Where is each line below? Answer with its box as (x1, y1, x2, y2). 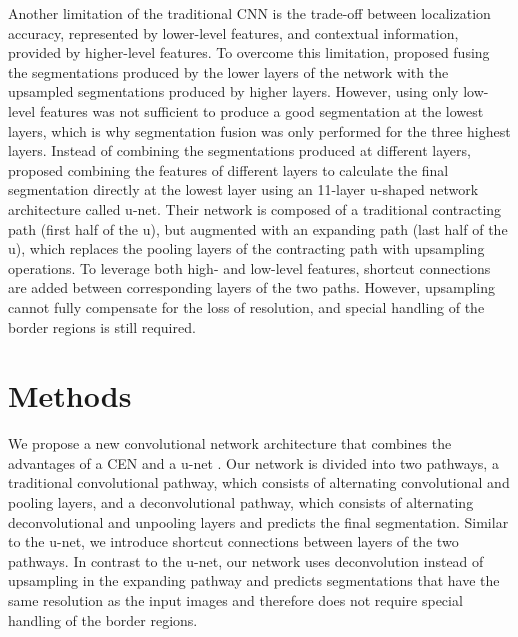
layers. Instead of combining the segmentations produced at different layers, (8, 140, 471, 161)
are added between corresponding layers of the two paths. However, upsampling (8, 277, 495, 298)
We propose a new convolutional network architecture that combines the (8, 433, 452, 454)
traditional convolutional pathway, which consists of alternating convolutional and (8, 472, 510, 493)
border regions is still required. (8, 316, 196, 337)
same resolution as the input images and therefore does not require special (8, 589, 463, 610)
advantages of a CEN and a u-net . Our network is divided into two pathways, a (8, 452, 499, 473)
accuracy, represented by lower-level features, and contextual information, (8, 22, 459, 43)
